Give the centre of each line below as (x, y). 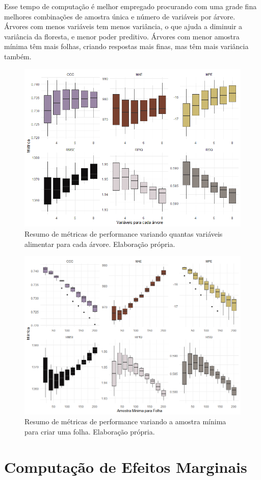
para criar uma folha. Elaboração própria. (90, 432)
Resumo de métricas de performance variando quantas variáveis (124, 234)
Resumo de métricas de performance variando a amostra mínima (125, 421)
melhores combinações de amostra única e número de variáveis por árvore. (120, 16)
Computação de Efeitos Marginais (126, 466)
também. (18, 56)
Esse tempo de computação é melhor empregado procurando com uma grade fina (130, 6)
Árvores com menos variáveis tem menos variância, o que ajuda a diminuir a (123, 26)
